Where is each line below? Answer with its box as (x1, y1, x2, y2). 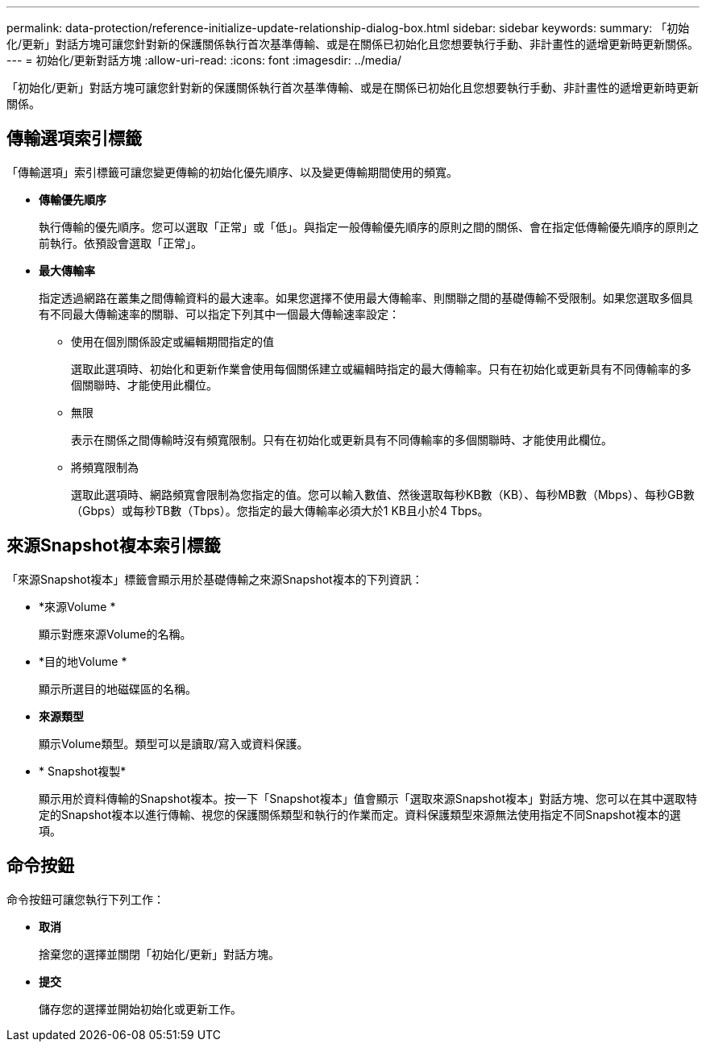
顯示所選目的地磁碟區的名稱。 (39, 681, 197, 696)
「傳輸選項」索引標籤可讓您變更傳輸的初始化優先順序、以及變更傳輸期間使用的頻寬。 (6, 164, 458, 179)
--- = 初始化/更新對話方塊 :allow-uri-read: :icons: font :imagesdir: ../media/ (6, 53, 402, 67)
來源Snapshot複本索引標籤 (6, 535, 221, 556)
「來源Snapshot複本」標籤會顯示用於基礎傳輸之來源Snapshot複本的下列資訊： (6, 572, 423, 586)
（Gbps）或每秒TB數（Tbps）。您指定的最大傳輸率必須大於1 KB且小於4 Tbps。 (71, 503, 489, 518)
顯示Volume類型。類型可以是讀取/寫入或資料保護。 (39, 736, 309, 751)
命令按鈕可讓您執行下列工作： (6, 892, 164, 906)
